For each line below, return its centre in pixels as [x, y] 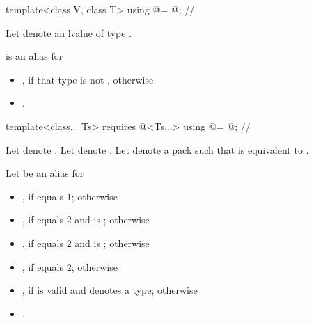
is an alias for [34, 56]
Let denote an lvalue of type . [69, 32]
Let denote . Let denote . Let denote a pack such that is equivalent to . [157, 149]
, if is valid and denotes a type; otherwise [110, 290]
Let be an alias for [45, 173]
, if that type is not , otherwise [88, 79]
